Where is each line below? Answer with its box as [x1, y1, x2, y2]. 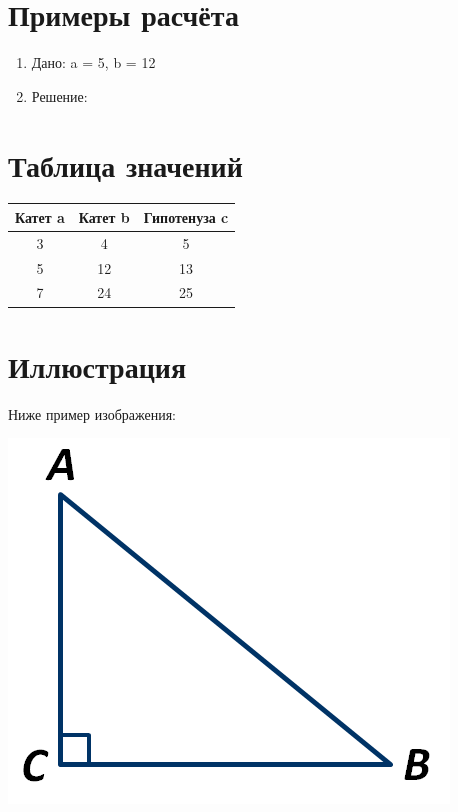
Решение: [31, 85, 88, 106]
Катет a [15, 206, 65, 227]
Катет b [78, 206, 130, 227]
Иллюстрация [8, 345, 187, 386]
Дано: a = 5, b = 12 [31, 52, 156, 73]
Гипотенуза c [143, 206, 229, 227]
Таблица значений [8, 144, 243, 185]
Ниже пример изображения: [8, 403, 176, 424]
